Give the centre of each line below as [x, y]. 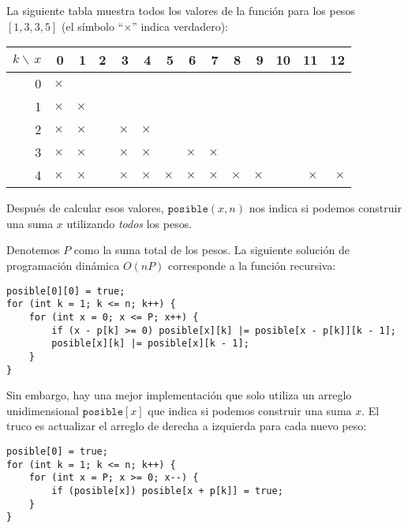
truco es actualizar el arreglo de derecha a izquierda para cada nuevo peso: [187, 426]
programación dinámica [63, 265]
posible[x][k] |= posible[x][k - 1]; [150, 344]
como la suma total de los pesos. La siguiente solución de [211, 250]
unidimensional [43, 410]
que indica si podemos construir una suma [250, 410]
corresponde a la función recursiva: [252, 265]
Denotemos [33, 250]
